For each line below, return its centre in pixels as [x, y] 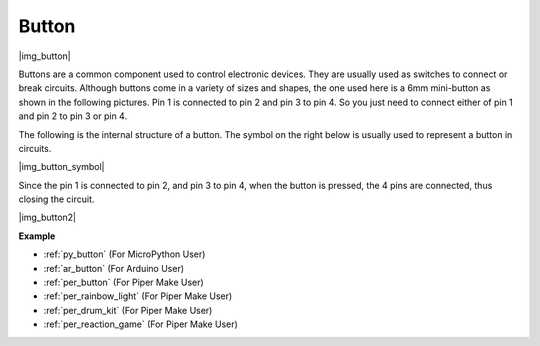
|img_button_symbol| [61, 167]
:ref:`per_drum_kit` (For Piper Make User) [128, 310]
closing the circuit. [56, 199]
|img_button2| [47, 217]
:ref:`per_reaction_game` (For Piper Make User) [141, 324]
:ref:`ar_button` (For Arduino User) [114, 268]
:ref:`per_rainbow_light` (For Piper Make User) [138, 296]
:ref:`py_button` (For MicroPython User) [124, 254]
